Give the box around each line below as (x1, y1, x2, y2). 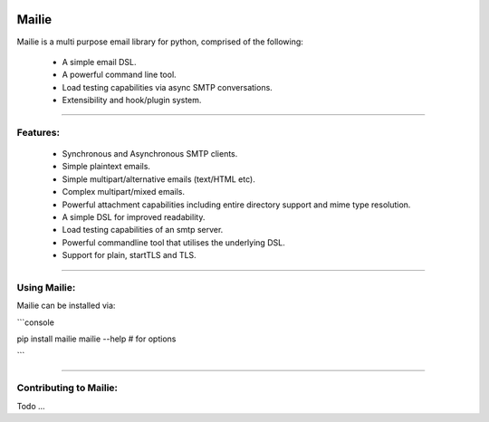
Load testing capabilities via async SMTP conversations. (62, 82, 273, 92)
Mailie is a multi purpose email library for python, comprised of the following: (16, 36, 303, 47)
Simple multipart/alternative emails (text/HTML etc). (62, 173, 255, 185)
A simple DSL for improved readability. (62, 211, 206, 222)
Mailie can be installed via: (16, 300, 116, 312)
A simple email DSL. (62, 56, 137, 67)
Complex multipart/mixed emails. (62, 187, 186, 197)
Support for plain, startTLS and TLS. (62, 250, 197, 261)
